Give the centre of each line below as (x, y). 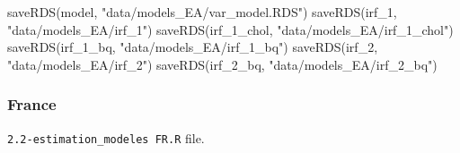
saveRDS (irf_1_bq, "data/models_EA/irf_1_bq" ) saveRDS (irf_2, (193, 47)
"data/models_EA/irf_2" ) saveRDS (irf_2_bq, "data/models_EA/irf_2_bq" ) (222, 64)
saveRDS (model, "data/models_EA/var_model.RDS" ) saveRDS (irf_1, (202, 12)
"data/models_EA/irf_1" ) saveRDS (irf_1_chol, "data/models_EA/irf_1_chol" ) (230, 29)
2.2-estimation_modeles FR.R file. (106, 137)
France (32, 104)
